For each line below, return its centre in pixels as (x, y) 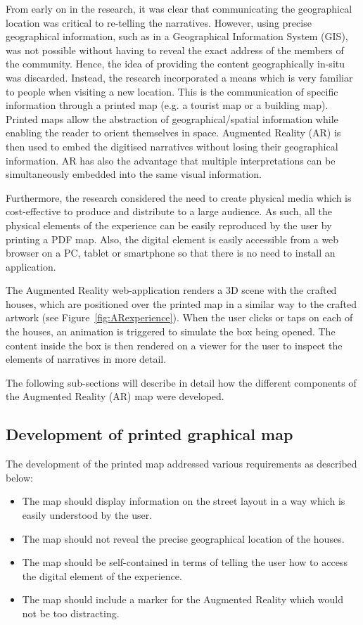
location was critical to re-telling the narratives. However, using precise (159, 22)
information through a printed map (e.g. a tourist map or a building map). (167, 105)
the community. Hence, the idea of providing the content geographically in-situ (176, 64)
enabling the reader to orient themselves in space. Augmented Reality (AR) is (173, 133)
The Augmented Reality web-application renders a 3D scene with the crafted (171, 290)
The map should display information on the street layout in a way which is (184, 501)
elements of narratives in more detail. (86, 359)
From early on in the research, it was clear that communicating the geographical (179, 8)
